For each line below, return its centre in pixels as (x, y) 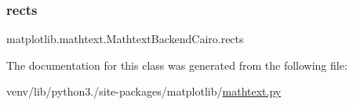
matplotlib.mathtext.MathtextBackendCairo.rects (125, 39)
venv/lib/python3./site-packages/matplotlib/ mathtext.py (144, 91)
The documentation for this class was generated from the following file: (177, 65)
